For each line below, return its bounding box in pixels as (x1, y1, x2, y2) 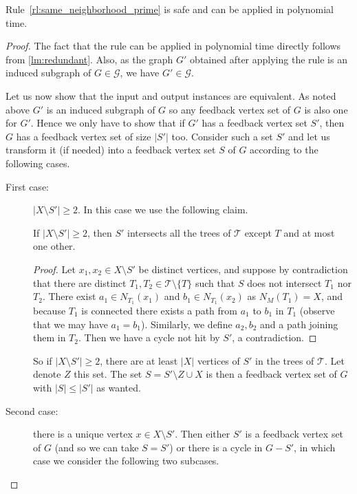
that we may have (33, 316, 108, 331)
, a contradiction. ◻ (232, 330, 317, 345)
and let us (288, 129, 330, 143)
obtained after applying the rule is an (190, 52, 347, 66)
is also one (304, 102, 348, 116)
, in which (294, 440, 336, 454)
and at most (283, 225, 335, 239)
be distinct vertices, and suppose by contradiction (138, 261, 348, 276)
